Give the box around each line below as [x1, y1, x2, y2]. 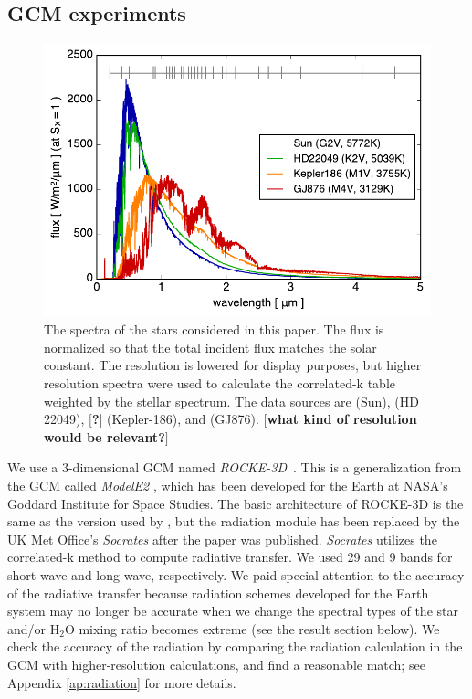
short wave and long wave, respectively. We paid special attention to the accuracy [7, 565, 465, 584]
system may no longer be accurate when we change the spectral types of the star [7, 601, 458, 620]
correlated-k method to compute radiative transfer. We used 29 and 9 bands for [7, 547, 453, 567]
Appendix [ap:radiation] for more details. [7, 673, 236, 692]
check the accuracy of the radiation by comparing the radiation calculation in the [7, 637, 463, 656]
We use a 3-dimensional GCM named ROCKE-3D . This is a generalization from [7, 458, 462, 477]
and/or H [7, 619, 60, 638]
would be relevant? [44, 427, 165, 446]
